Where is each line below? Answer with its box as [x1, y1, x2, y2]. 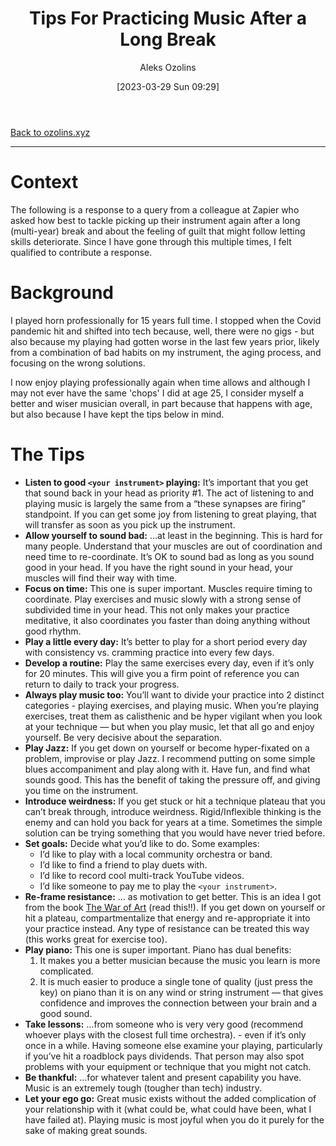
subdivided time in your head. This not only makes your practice [24, 603, 290, 616]
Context [10, 171, 79, 194]
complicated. [39, 965, 94, 977]
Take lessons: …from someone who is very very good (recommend [24, 1018, 304, 1030]
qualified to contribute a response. [10, 246, 153, 258]
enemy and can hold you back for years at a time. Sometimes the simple [24, 816, 323, 828]
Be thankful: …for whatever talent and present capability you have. [24, 1071, 302, 1083]
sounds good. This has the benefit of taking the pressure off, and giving [24, 773, 321, 786]
